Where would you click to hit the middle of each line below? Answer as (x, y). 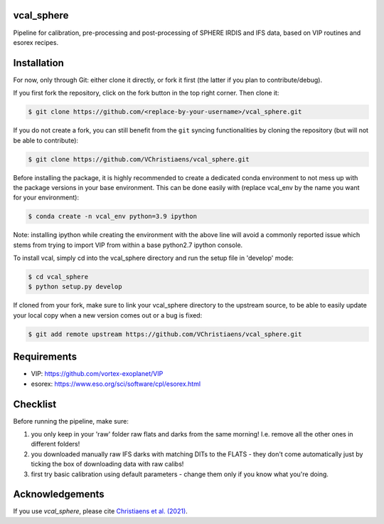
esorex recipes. (36, 42)
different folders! (55, 444)
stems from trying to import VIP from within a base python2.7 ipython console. (128, 245)
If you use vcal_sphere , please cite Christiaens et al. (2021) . (100, 511)
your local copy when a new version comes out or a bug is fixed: (108, 315)
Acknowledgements (59, 494)
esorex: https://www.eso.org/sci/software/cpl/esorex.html (116, 384)
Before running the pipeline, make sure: (71, 421)
